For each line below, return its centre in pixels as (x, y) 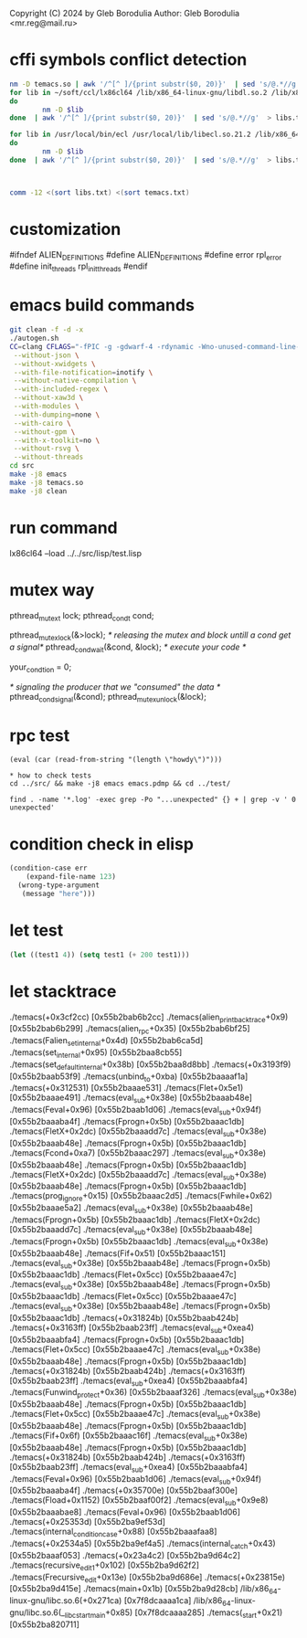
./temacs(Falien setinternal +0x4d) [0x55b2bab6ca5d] (106, 1042)
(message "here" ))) (58, 894)
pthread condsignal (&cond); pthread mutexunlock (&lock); (108, 697)
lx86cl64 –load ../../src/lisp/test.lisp (75, 553)
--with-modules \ (46, 407)
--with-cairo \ (42, 423)
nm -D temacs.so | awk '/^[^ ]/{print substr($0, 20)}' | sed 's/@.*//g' (155, 84)
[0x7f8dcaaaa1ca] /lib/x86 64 (177, 1601)
